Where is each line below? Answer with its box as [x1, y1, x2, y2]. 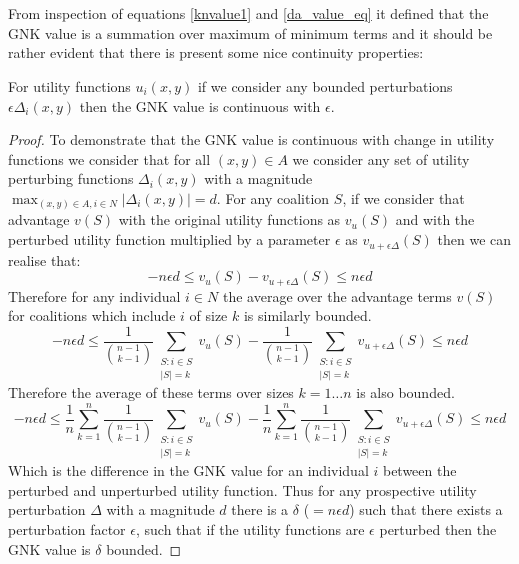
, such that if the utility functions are [135, 518, 365, 539]
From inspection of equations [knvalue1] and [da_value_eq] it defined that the [8, 3, 489, 24]
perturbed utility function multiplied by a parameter [8, 229, 331, 250]
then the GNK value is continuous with [79, 95, 321, 116]
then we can [437, 229, 512, 250]
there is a [231, 499, 289, 520]
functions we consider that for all [8, 148, 211, 169]
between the [382, 460, 457, 481]
